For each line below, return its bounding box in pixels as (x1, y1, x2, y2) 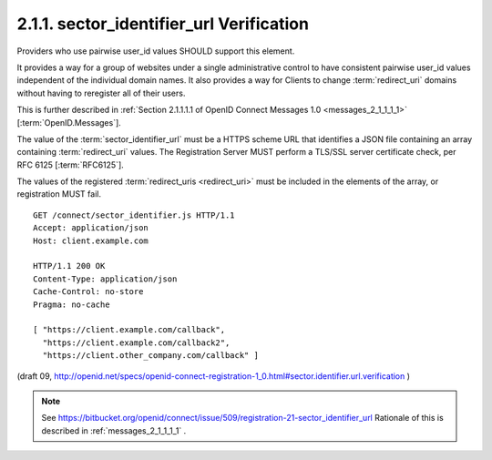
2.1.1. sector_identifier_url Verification (16, 14, 310, 34)
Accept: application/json (33, 223, 149, 233)
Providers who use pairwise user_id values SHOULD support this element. (16, 46, 295, 56)
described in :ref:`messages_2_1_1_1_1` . (41, 424, 187, 436)
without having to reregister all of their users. (16, 87, 186, 98)
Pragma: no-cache (33, 299, 110, 310)
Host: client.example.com (33, 235, 149, 246)
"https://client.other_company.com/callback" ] (42, 351, 260, 361)
